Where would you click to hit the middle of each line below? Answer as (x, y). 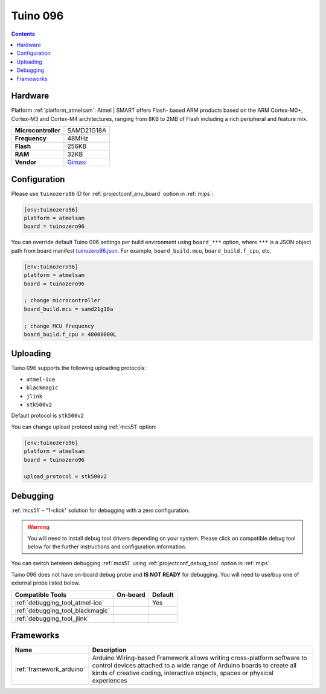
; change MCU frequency (59, 326)
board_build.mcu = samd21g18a (69, 309)
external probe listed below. (46, 583)
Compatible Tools (40, 594)
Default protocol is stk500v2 (48, 416)
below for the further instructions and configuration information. (107, 546)
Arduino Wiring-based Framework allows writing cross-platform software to (200, 658)
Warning (38, 527)
